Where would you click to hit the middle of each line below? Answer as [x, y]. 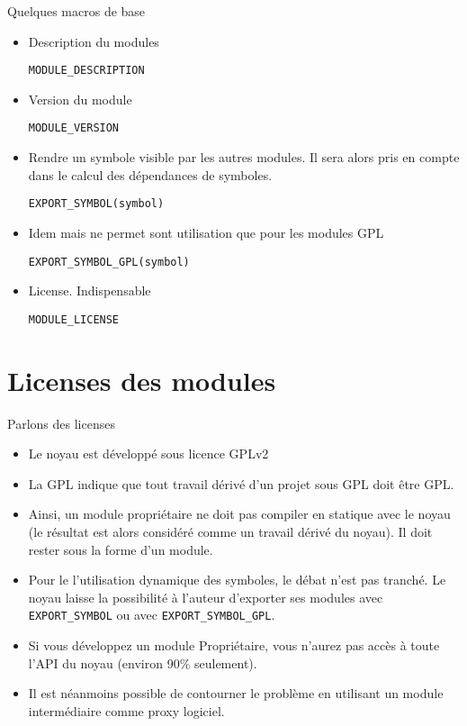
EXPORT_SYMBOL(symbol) [96, 204]
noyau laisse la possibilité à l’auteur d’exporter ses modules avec [206, 597]
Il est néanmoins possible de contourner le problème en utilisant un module [236, 693]
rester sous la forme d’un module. [121, 549]
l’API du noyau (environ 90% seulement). [143, 662]
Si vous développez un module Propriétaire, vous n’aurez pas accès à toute [234, 644]
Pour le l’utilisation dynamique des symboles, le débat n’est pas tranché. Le [237, 580]
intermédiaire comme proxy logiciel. [126, 710]
